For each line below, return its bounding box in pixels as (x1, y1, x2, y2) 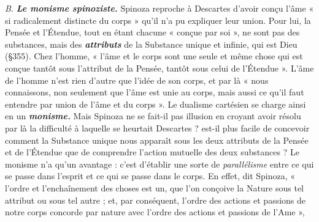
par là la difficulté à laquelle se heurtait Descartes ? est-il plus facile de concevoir (5, 121, 310, 134)
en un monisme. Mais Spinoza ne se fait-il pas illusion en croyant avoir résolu (5, 109, 301, 122)
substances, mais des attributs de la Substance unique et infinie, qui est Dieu (5, 37, 298, 50)
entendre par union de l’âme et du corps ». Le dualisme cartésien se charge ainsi (5, 97, 306, 110)
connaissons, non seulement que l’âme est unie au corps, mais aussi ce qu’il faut (5, 86, 304, 98)
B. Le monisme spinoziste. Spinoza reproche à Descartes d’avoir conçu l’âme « (5, 2, 314, 14)
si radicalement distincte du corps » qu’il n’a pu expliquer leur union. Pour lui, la (5, 13, 311, 26)
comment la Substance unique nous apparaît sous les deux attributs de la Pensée (5, 133, 309, 146)
